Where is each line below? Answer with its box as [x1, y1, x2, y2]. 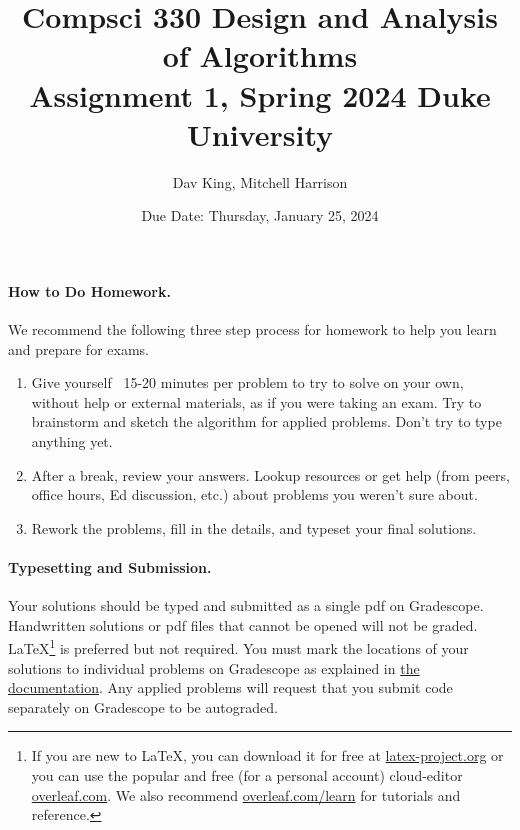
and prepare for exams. [8, 338, 149, 359]
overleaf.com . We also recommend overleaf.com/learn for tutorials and [31, 784, 461, 805]
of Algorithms [162, 35, 358, 76]
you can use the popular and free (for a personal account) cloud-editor [31, 765, 463, 786]
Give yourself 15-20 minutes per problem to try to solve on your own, [31, 372, 464, 393]
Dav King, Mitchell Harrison [172, 171, 348, 192]
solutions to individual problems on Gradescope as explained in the [8, 657, 420, 678]
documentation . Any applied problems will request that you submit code [8, 677, 453, 698]
